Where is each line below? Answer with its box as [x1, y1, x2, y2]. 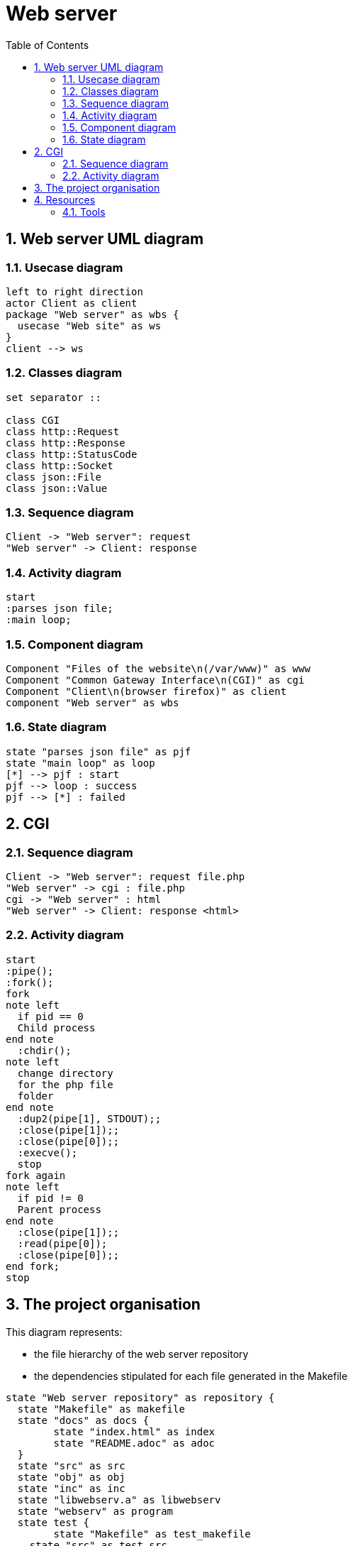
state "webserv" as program [17, 1505, 174, 1517]
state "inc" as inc [17, 1482, 125, 1494]
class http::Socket [6, 459, 113, 471]
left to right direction [6, 285, 143, 297]
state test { [17, 1516, 90, 1528]
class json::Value [6, 482, 108, 494]
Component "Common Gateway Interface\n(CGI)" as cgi [6, 674, 305, 686]
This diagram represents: [6, 1325, 123, 1338]
